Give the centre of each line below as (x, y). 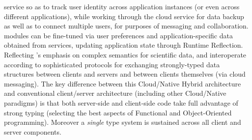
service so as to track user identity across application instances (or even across (122, 6)
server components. (33, 131)
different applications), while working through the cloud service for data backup (124, 16)
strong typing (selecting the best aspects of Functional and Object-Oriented (118, 112)
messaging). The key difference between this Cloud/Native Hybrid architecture (123, 83)
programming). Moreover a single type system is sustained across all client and (123, 122)
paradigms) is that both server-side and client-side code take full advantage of (121, 102)
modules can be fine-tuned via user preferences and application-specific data (118, 35)
